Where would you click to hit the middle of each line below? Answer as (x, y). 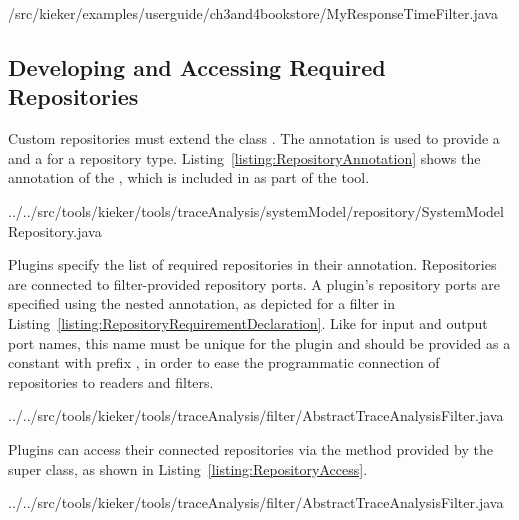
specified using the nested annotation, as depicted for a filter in (201, 303)
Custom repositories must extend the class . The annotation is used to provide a (254, 138)
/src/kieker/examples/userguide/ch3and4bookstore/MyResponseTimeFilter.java (253, 13)
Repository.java (55, 230)
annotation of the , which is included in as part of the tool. (189, 177)
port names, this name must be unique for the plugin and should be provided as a (259, 342)
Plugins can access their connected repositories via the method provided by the (250, 448)
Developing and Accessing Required (197, 66)
